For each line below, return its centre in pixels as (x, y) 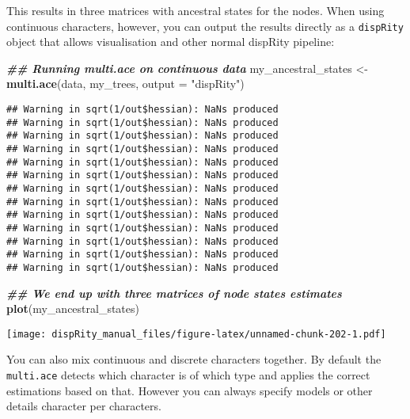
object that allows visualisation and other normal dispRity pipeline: (171, 42)
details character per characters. (84, 406)
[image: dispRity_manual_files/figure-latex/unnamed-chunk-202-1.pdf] (196, 334)
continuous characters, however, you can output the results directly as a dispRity (205, 26)
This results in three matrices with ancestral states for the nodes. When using (196, 10)
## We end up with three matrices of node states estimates (174, 293)
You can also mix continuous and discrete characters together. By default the (194, 359)
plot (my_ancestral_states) (73, 309)
